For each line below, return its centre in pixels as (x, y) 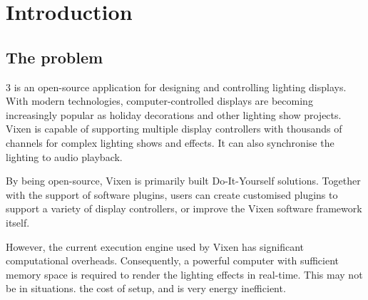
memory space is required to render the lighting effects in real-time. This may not (184, 274)
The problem (55, 57)
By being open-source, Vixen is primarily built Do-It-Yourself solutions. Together (183, 181)
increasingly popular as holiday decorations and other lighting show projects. (174, 114)
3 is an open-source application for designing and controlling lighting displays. (176, 87)
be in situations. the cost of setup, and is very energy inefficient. (146, 288)
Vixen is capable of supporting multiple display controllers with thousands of (174, 129)
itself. (18, 222)
